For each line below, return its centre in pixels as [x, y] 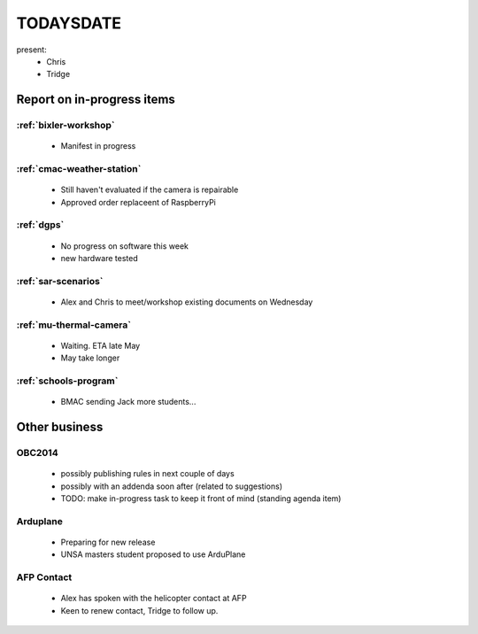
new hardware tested [99, 258]
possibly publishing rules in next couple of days [147, 474]
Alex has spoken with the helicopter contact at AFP [154, 599]
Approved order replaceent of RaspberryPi [138, 202]
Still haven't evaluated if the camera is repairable [150, 189]
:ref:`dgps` [40, 225]
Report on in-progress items [96, 100]
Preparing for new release [108, 542]
